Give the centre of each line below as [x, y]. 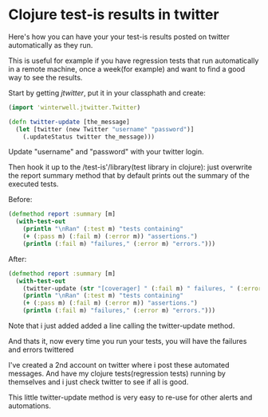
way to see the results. [45, 77]
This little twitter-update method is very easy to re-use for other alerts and [130, 398]
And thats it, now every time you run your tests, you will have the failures [128, 341]
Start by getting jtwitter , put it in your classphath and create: [107, 92]
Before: [20, 200]
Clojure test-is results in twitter [114, 15]
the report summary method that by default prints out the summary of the [129, 176]
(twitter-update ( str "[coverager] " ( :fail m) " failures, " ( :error [142, 288]
